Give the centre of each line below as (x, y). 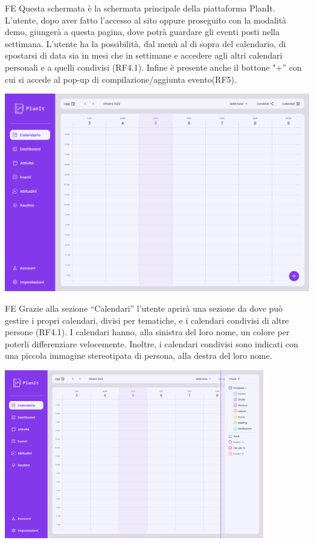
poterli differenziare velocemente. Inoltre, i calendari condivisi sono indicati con (152, 343)
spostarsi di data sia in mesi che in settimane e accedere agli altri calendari (144, 55)
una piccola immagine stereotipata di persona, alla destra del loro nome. (139, 355)
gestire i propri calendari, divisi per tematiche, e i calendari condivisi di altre (147, 320)
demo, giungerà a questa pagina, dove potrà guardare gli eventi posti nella (142, 32)
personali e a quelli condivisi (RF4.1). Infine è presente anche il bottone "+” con (153, 67)
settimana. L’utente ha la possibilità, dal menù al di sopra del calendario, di (146, 43)
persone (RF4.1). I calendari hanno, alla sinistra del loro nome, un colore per (147, 332)
